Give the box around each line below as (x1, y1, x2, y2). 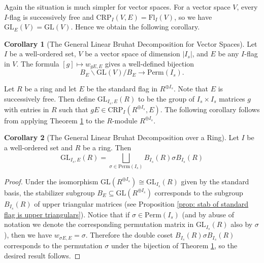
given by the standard (181, 176, 249, 186)
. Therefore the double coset (85, 229, 173, 240)
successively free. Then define (4, 93, 95, 104)
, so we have (174, 11, 212, 22)
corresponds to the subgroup (154, 187, 243, 198)
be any (218, 48, 239, 59)
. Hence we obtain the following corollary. (71, 21, 200, 32)
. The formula (16, 58, 59, 69)
